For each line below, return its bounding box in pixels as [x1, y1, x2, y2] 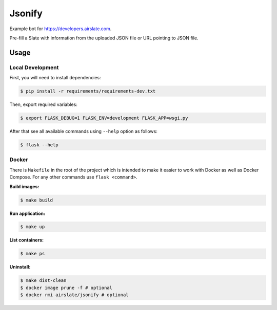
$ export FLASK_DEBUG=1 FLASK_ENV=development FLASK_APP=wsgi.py [20, 115, 188, 121]
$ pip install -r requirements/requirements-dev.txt [20, 88, 156, 94]
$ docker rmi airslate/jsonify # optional [20, 292, 129, 298]
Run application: [9, 210, 46, 216]
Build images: [9, 183, 39, 189]
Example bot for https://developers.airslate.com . [9, 26, 112, 32]
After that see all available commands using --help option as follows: [9, 128, 157, 135]
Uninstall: [9, 264, 31, 270]
